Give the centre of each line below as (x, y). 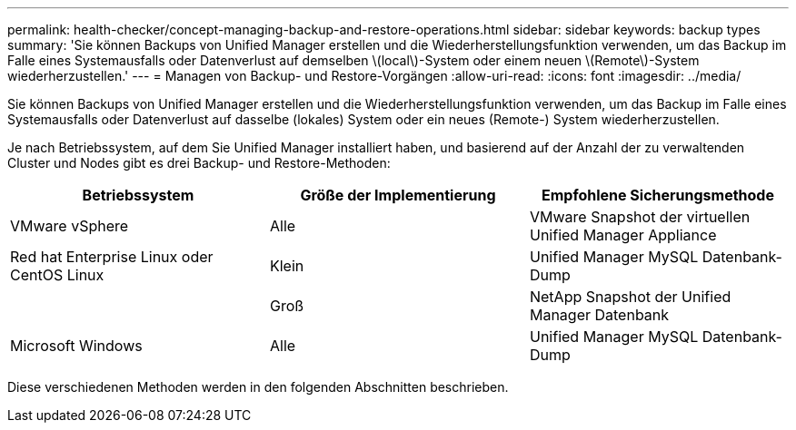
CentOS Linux (57, 275)
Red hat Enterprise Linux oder (112, 257)
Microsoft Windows (76, 346)
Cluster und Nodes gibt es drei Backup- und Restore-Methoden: (199, 163)
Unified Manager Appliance (623, 235)
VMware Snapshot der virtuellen (640, 217)
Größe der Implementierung (398, 195)
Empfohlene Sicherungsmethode (657, 195)
